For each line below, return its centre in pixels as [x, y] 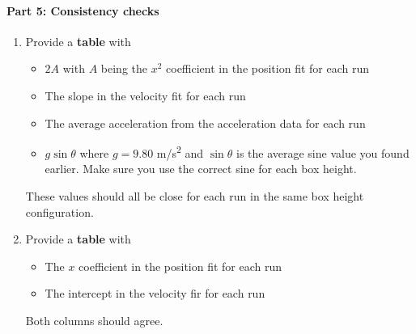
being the [124, 68]
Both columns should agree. [94, 320]
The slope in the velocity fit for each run [145, 95]
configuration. [59, 211]
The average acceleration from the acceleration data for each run [205, 123]
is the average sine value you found [323, 152]
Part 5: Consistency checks [83, 10]
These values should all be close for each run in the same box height [195, 196]
